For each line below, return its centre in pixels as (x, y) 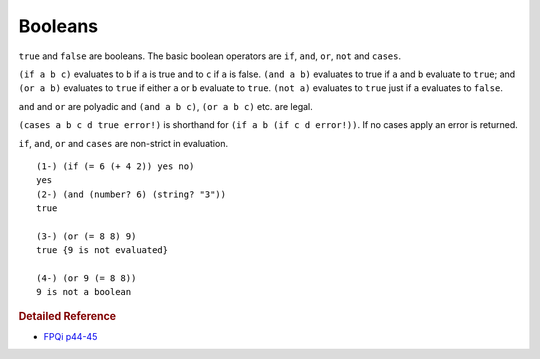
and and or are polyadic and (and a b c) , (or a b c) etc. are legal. (166, 106)
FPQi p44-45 (70, 337)
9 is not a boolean (84, 292)
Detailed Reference (67, 316)
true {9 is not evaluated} (102, 250)
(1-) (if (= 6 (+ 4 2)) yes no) (115, 166)
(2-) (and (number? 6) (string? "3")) (131, 194)
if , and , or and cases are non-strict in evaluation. (123, 143)
